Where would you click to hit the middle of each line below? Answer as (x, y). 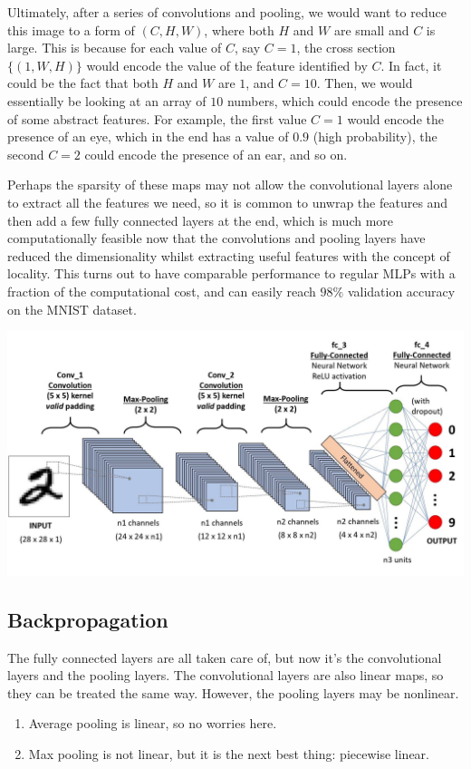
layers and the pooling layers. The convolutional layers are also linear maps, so (226, 675)
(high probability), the (375, 136)
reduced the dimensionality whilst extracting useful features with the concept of (229, 255)
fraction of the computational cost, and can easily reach (162, 291)
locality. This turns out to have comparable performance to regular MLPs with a (231, 273)
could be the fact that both (83, 83)
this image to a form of (71, 29)
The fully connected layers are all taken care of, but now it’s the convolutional (225, 657)
